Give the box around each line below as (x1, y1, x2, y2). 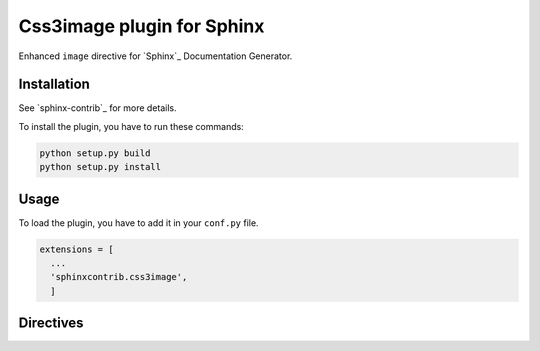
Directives (18, 315, 84, 332)
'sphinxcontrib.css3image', (50, 271, 188, 283)
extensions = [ (39, 243, 114, 255)
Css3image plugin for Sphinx (18, 15, 265, 37)
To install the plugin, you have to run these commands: (18, 120, 244, 132)
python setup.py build (39, 147, 151, 159)
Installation (18, 76, 90, 93)
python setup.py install (39, 161, 162, 173)
